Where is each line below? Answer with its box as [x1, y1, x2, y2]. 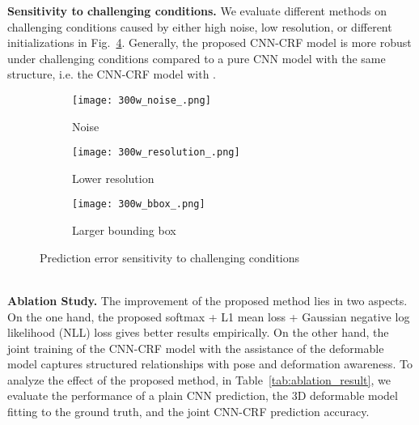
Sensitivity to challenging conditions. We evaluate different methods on [7, 2, 387, 19]
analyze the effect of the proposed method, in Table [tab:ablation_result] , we [7, 371, 391, 388]
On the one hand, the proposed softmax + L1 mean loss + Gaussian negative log [7, 308, 410, 325]
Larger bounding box [72, 222, 176, 239]
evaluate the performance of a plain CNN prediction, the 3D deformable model [7, 387, 398, 404]
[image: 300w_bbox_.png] [72, 198, 205, 210]
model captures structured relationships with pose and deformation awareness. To [7, 355, 413, 372]
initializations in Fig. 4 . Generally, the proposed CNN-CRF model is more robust [7, 34, 412, 51]
